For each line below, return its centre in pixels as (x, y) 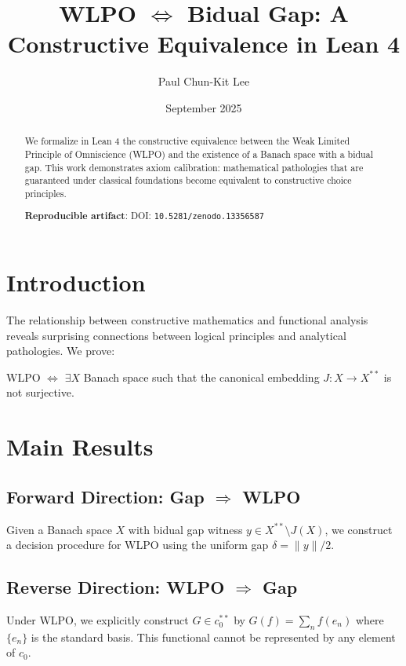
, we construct (359, 529)
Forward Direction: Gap (105, 496)
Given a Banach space (59, 529)
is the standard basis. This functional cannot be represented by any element (213, 637)
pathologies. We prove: (61, 351)
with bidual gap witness (185, 529)
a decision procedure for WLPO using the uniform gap (138, 545)
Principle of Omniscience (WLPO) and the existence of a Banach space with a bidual (199, 154)
